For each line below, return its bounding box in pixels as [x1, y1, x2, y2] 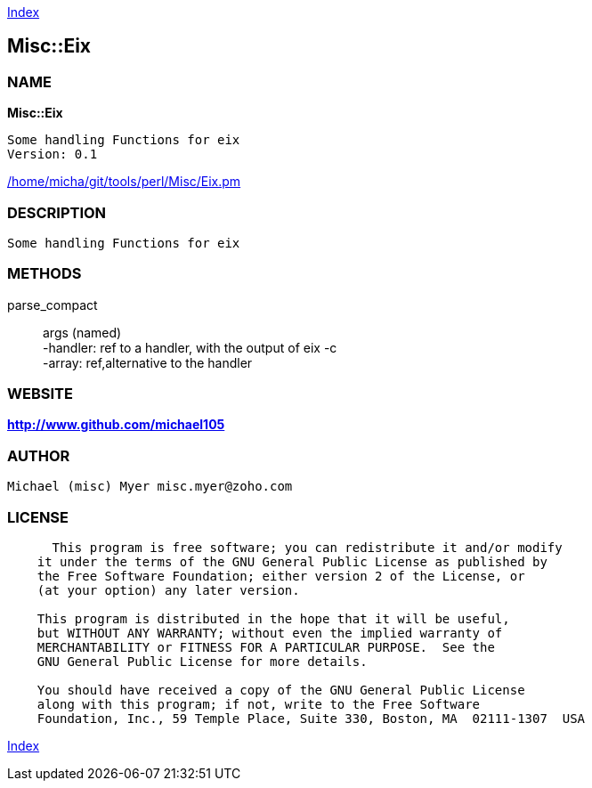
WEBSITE [7, 385, 73, 403]
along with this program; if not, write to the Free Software [36, 696, 481, 711]
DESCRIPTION [7, 203, 107, 222]
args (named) [43, 324, 122, 340]
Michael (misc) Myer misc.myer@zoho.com [7, 479, 293, 494]
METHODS [7, 264, 82, 283]
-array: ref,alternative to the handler [43, 354, 253, 370]
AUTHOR [7, 446, 70, 465]
